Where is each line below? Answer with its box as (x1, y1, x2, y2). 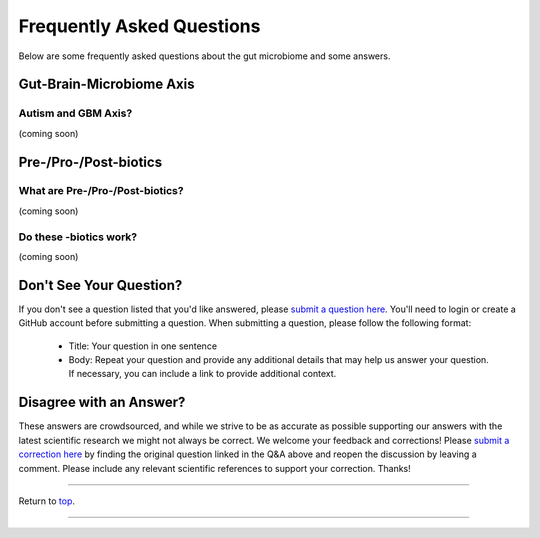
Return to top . (18, 495, 75, 507)
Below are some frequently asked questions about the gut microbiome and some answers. (18, 50, 391, 62)
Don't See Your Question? (18, 276, 183, 294)
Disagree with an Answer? (18, 394, 186, 411)
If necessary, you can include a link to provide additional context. (68, 368, 337, 380)
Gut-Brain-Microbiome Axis (18, 76, 195, 93)
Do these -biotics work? (18, 230, 138, 244)
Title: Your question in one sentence (68, 340, 218, 352)
